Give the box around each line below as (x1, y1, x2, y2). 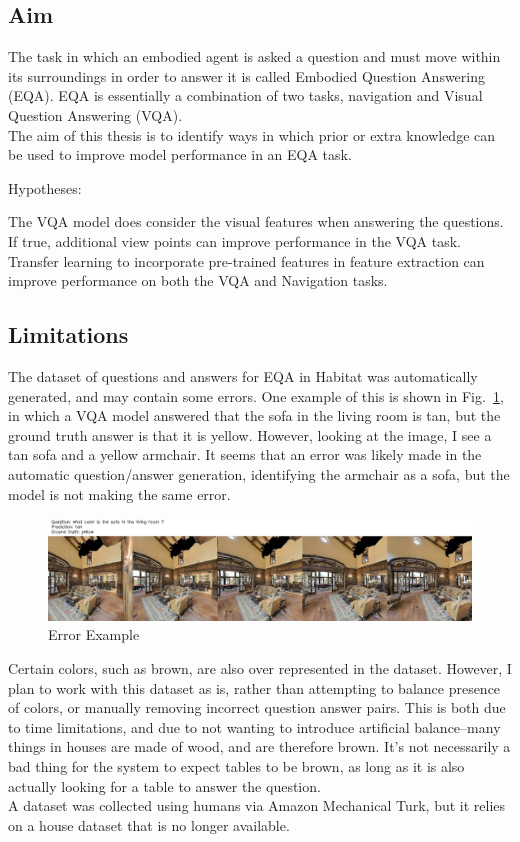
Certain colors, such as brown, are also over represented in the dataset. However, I (8, 657, 512, 678)
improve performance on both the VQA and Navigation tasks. (8, 270, 388, 291)
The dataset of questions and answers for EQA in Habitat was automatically (8, 365, 478, 386)
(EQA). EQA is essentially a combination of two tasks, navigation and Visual (8, 85, 483, 106)
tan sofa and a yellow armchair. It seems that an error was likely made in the (8, 444, 482, 465)
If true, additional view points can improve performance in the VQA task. (8, 230, 461, 251)
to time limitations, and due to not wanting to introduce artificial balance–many (8, 716, 501, 737)
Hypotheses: (8, 177, 82, 198)
